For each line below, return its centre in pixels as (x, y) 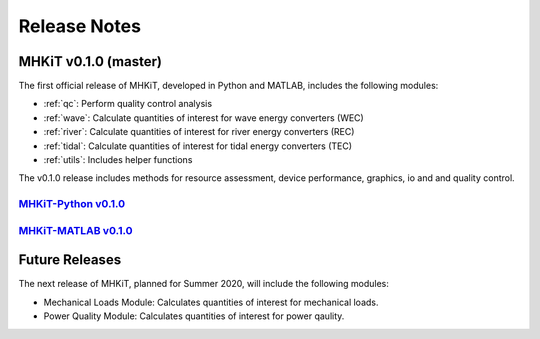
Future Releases (70, 260)
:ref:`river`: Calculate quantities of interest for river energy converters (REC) (199, 132)
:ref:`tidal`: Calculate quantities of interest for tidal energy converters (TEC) (198, 146)
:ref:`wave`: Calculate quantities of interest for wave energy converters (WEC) (203, 117)
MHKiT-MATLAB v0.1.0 (75, 230)
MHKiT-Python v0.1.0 (71, 204)
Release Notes (80, 26)
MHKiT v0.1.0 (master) (90, 61)
